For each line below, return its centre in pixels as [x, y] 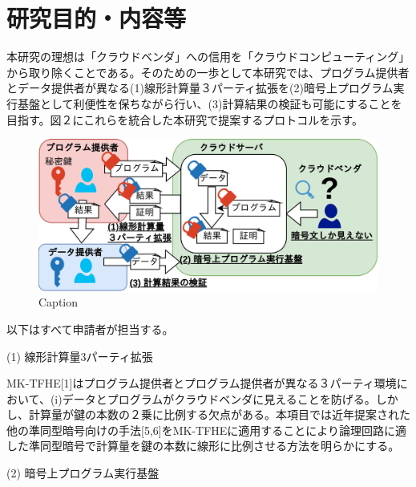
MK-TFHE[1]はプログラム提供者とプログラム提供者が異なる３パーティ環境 [202, 383]
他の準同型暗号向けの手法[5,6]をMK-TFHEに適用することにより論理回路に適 [207, 430]
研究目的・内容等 [97, 18]
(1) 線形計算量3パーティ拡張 [80, 356]
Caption [59, 302]
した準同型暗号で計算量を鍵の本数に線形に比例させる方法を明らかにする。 [203, 446]
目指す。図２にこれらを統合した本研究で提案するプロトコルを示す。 [185, 119]
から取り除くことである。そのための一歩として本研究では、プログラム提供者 [208, 72]
